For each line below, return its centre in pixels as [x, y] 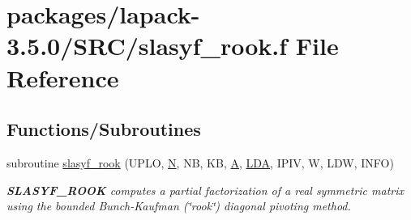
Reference [63, 77]
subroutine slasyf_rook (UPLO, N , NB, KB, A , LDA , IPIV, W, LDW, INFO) [200, 162]
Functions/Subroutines [104, 129]
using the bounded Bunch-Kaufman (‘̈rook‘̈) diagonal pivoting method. [179, 206]
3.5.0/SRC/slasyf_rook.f [147, 46]
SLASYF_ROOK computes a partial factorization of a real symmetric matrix [205, 190]
